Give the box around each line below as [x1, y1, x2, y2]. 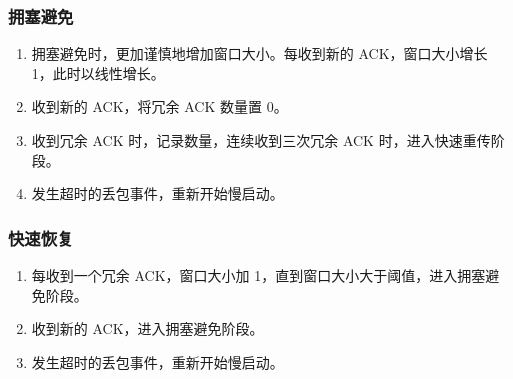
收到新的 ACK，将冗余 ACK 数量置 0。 [31, 96, 288, 117]
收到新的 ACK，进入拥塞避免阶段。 [31, 318, 264, 339]
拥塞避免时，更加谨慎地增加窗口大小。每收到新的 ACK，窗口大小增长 [31, 43, 488, 64]
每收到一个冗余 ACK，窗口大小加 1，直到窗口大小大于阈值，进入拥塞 [31, 265, 486, 285]
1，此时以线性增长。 [31, 62, 165, 83]
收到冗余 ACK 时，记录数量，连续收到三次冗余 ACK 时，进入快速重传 [31, 130, 491, 150]
